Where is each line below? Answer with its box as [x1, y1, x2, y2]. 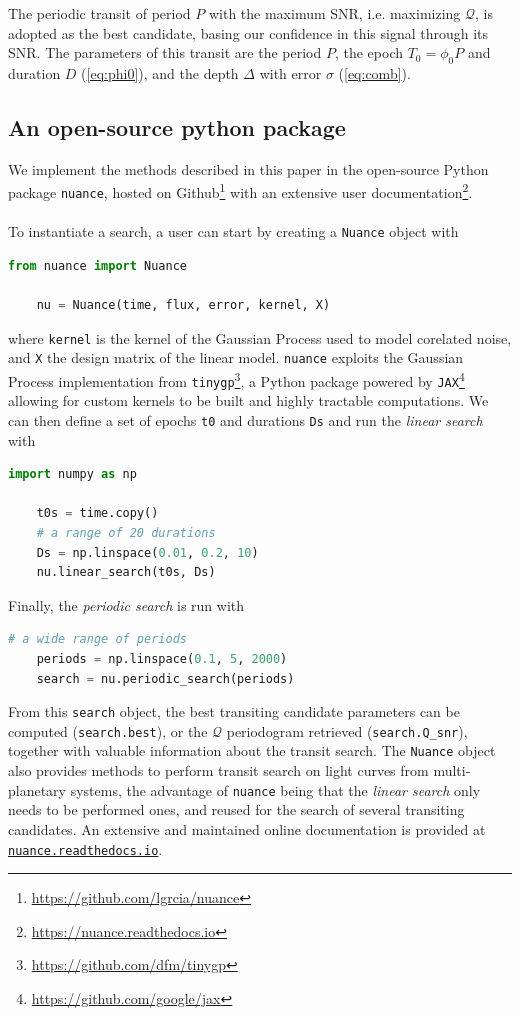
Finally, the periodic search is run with [8, 594, 245, 615]
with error [259, 62, 322, 83]
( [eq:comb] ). [338, 62, 411, 83]
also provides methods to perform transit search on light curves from [8, 760, 429, 781]
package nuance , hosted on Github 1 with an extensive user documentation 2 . [8, 179, 473, 203]
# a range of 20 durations [36, 525, 216, 540]
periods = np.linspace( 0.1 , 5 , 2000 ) [36, 651, 288, 666]
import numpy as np [8, 467, 137, 482]
